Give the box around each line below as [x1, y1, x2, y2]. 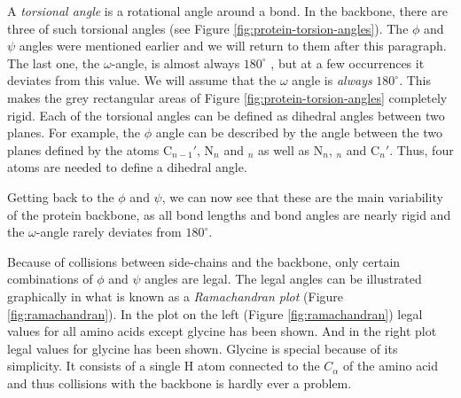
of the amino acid [343, 356, 439, 375]
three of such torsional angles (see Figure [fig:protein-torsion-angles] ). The [7, 19, 409, 37]
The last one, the [7, 53, 100, 72]
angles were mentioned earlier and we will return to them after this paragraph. [19, 36, 447, 55]
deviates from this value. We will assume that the [7, 71, 277, 90]
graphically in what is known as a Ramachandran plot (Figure [7, 286, 344, 305]
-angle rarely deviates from [35, 222, 182, 241]
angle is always [292, 71, 372, 90]
